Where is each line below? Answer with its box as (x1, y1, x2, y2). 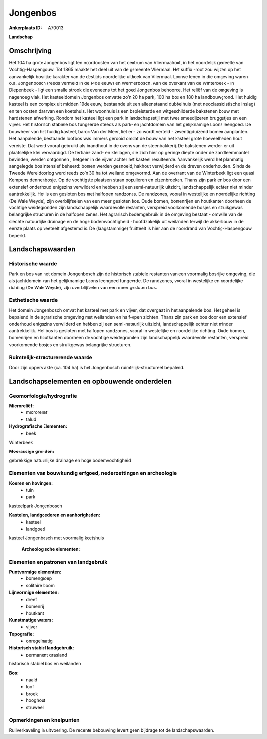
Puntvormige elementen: (9, 569, 62, 575)
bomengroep (26, 575, 52, 581)
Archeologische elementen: (21, 546, 80, 552)
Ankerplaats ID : (9, 25, 42, 31)
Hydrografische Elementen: (9, 423, 68, 429)
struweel (26, 704, 44, 710)
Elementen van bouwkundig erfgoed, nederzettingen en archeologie (9, 470, 177, 477)
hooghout (26, 698, 46, 703)
